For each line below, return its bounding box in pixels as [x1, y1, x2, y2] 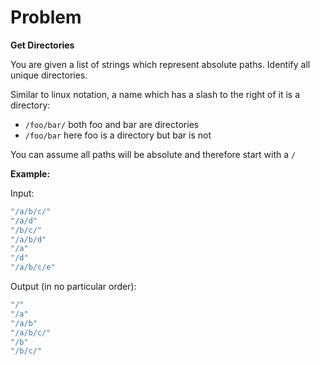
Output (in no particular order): [10, 281, 137, 293]
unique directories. [10, 69, 88, 81]
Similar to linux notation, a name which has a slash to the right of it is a [10, 88, 301, 100]
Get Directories [10, 39, 75, 51]
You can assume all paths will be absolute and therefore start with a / [10, 148, 297, 160]
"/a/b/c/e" [10, 262, 56, 273]
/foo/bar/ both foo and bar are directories [24, 118, 200, 130]
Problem [10, 6, 82, 29]
